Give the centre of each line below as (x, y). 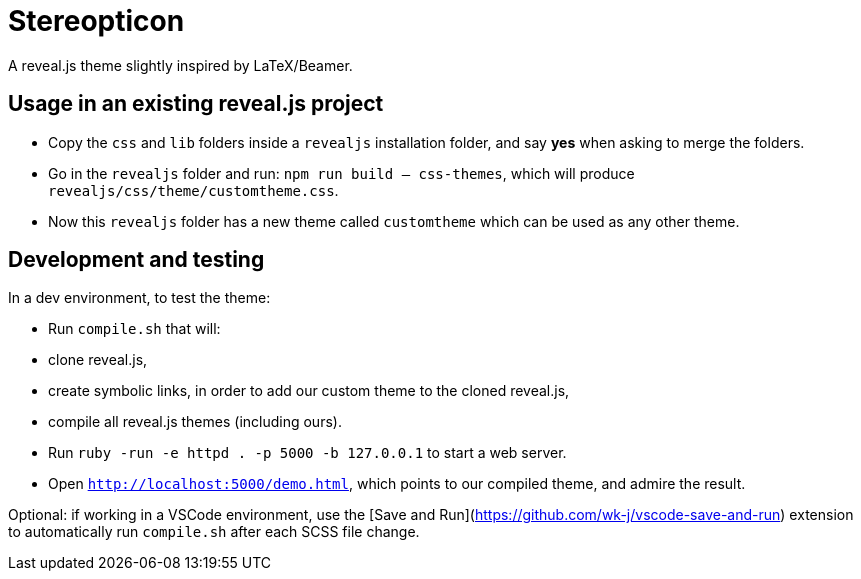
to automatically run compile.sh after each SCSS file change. (214, 532)
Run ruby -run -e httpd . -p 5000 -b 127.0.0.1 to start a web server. (307, 453)
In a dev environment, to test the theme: (139, 298)
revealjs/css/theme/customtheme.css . (193, 190)
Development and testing (136, 260)
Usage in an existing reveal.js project (196, 104)
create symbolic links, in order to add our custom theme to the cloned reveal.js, (309, 391)
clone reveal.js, (98, 360)
